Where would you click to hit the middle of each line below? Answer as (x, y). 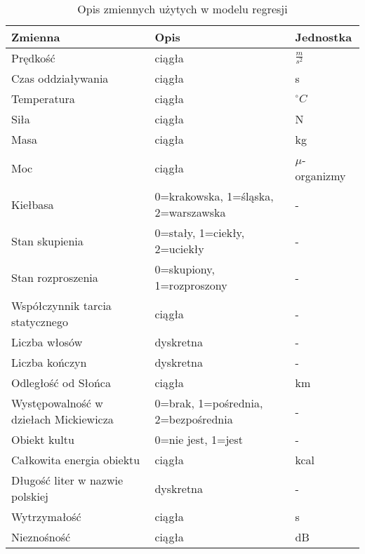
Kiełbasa (33, 204)
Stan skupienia (47, 241)
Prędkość (33, 58)
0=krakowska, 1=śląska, (214, 196)
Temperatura (43, 99)
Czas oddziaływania (60, 78)
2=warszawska (190, 212)
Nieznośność (41, 537)
